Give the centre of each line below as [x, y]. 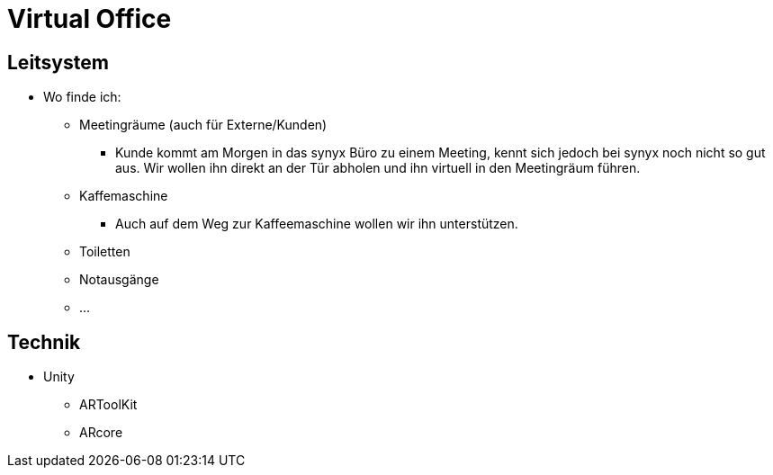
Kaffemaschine [124, 196]
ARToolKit [108, 405]
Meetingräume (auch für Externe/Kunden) [203, 125]
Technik [44, 342]
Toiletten [105, 252]
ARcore [101, 433]
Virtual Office [90, 19]
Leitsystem [58, 62]
